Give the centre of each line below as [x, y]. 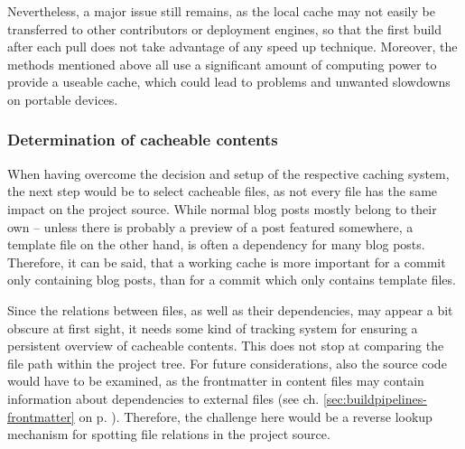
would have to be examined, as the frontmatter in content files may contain [216, 381]
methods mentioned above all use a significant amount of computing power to [222, 64]
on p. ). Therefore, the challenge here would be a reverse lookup [256, 416]
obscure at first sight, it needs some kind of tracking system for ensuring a [213, 327]
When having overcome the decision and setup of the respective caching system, [228, 173]
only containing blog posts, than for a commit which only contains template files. [232, 280]
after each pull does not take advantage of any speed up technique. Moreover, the [232, 47]
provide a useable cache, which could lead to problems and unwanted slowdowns [229, 82]
